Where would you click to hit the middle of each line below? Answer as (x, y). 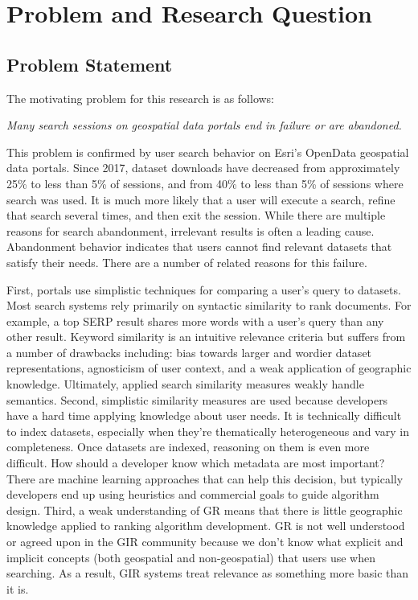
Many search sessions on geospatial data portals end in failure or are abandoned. (204, 125)
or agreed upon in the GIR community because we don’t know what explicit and (205, 542)
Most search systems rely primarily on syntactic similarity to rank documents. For (209, 305)
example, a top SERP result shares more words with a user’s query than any (195, 321)
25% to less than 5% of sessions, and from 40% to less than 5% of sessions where (205, 183)
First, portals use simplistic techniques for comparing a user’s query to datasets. (204, 289)
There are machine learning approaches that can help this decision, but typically (205, 478)
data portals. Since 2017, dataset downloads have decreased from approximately (203, 168)
